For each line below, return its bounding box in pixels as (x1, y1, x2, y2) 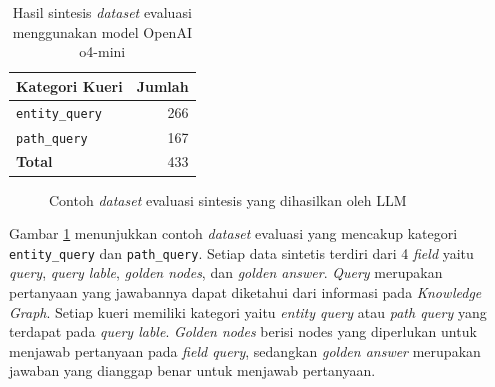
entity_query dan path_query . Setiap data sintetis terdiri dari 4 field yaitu (9, 242, 474, 263)
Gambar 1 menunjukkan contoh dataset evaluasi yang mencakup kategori (9, 223, 458, 244)
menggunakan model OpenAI (12, 21, 192, 42)
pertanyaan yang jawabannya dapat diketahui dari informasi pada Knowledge (9, 281, 482, 302)
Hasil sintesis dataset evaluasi (12, 2, 192, 22)
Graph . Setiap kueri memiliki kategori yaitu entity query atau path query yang (9, 301, 487, 322)
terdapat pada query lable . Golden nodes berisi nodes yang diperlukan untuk (9, 321, 477, 342)
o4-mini (79, 41, 126, 62)
